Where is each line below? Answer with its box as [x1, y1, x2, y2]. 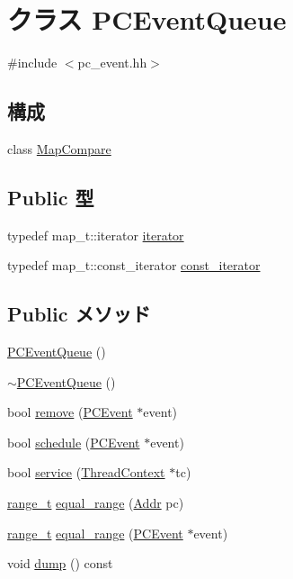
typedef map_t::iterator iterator [7, 225, 184, 244]
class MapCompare [7, 139, 111, 158]
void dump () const [7, 554, 113, 573]
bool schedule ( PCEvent [7, 432, 140, 451]
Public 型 [7, 183, 94, 211]
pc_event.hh [77, 53, 147, 72]
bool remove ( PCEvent [7, 403, 133, 421]
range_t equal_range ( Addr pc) [7, 493, 184, 512]
